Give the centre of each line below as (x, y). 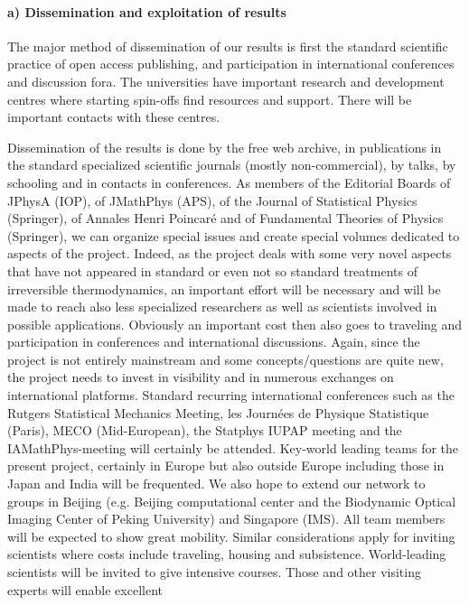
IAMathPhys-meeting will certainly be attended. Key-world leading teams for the (233, 447)
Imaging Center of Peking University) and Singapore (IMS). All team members (226, 519)
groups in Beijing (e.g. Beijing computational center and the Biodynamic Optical (232, 501)
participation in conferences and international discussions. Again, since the (214, 342)
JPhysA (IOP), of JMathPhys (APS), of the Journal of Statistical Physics (212, 200)
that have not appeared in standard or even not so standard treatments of (212, 270)
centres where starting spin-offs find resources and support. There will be (210, 99)
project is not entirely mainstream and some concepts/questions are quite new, (225, 359)
